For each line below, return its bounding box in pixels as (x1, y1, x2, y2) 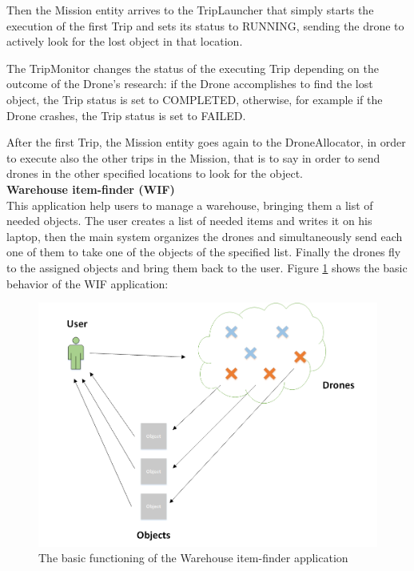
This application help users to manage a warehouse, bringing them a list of (6, 196, 373, 213)
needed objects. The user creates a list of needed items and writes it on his (6, 212, 372, 229)
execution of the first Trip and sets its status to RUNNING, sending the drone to (6, 17, 404, 34)
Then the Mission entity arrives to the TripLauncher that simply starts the (6, 2, 374, 18)
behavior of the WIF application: (6, 275, 169, 292)
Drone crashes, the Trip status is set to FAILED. (6, 107, 246, 123)
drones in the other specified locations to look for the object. (6, 165, 303, 182)
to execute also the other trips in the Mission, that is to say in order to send (6, 149, 380, 166)
